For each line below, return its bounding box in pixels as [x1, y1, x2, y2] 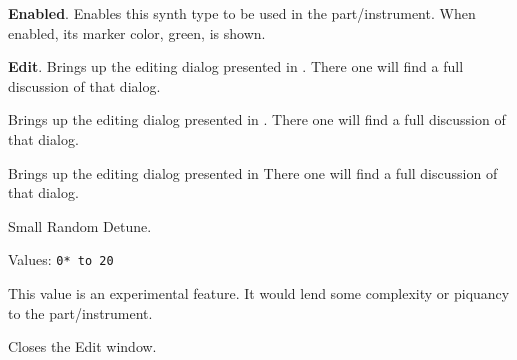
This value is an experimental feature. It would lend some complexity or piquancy [8, 283, 510, 303]
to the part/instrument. [8, 302, 153, 323]
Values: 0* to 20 [8, 249, 114, 270]
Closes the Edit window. [8, 336, 157, 357]
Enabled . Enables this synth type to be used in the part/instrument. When [8, 3, 476, 23]
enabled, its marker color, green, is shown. [8, 22, 266, 43]
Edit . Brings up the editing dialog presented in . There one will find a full [8, 56, 464, 77]
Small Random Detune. [8, 215, 152, 236]
